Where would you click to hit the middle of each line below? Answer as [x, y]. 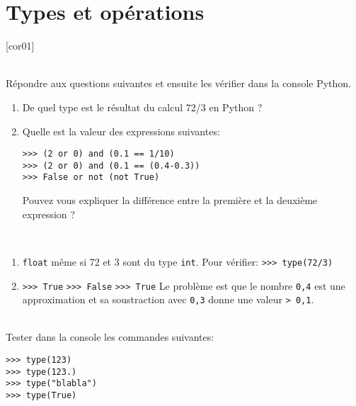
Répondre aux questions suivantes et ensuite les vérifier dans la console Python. [178, 83]
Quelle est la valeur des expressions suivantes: [121, 131]
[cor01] [20, 46]
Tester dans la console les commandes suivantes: [110, 337]
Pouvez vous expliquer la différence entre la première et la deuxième [170, 200]
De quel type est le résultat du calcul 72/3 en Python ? [142, 107]
